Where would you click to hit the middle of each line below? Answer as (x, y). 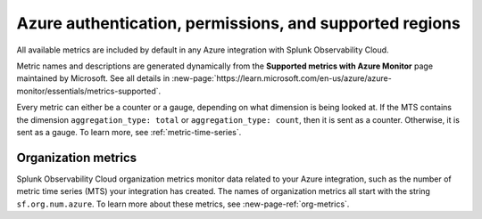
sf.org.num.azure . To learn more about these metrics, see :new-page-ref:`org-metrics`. (183, 204)
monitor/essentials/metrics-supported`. (89, 91)
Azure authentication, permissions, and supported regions (239, 23)
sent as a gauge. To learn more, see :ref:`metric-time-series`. (129, 132)
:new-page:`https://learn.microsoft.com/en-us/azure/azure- (282, 78)
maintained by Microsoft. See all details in (93, 78)
